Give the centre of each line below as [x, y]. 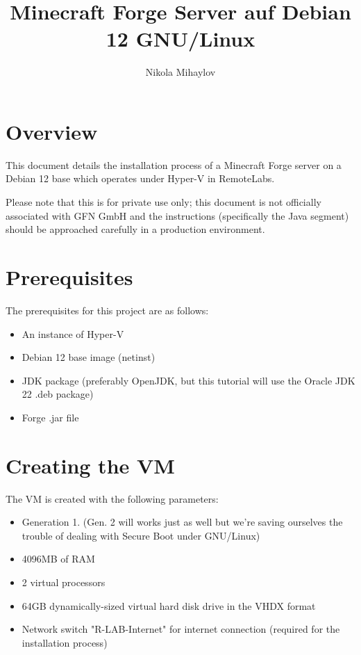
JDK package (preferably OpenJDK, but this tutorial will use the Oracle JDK [188, 380]
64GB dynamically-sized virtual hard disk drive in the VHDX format [169, 605]
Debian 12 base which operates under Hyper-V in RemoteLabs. [140, 178]
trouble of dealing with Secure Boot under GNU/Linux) [141, 535]
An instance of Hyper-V [73, 333]
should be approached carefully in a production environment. [135, 229]
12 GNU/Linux [180, 39]
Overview [52, 131]
